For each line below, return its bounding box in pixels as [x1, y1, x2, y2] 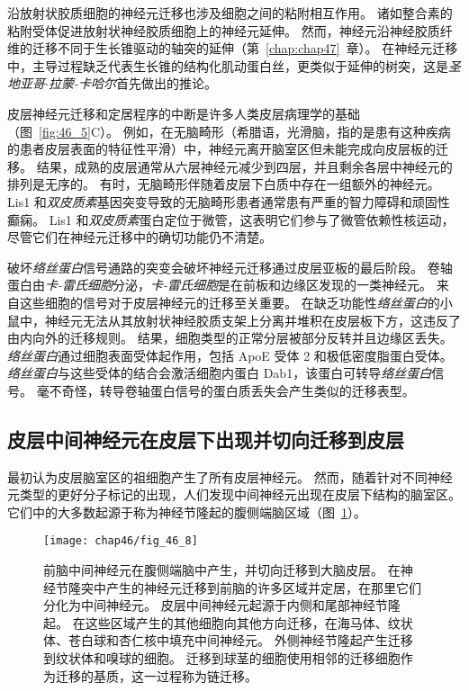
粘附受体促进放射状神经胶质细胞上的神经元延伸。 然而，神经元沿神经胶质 [7, 21, 440, 40]
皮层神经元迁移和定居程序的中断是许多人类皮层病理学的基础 [7, 103, 360, 122]
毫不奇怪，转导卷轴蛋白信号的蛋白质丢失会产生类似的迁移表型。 [36, 381, 415, 399]
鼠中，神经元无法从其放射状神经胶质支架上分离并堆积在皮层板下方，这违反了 [7, 310, 461, 329]
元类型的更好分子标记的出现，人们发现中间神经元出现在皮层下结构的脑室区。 [7, 485, 461, 504]
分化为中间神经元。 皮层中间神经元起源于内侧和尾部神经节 [43, 596, 388, 615]
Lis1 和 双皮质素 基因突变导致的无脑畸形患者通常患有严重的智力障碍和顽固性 [7, 192, 450, 211]
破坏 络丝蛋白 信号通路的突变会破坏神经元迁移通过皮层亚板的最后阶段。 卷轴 [7, 257, 453, 276]
